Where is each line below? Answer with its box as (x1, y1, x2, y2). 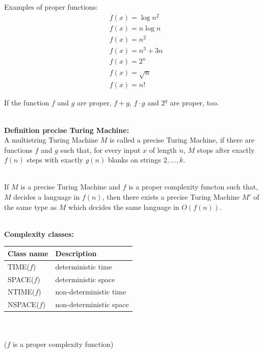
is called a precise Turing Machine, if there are (110, 134, 255, 145)
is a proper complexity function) (12, 338, 114, 349)
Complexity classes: (4, 228, 74, 239)
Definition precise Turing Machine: (4, 124, 129, 135)
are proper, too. (170, 97, 219, 108)
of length (149, 144, 177, 155)
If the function (4, 97, 49, 108)
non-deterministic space (55, 299, 129, 310)
